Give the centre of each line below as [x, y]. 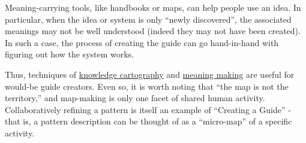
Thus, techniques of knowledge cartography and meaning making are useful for [150, 74]
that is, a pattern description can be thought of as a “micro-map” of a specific [148, 121]
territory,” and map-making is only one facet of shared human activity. [135, 98]
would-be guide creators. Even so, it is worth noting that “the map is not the [147, 86]
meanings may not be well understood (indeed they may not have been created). [153, 31]
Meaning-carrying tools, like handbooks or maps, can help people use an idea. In [153, 7]
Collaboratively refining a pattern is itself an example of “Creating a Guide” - [148, 109]
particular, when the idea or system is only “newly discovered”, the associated [148, 19]
